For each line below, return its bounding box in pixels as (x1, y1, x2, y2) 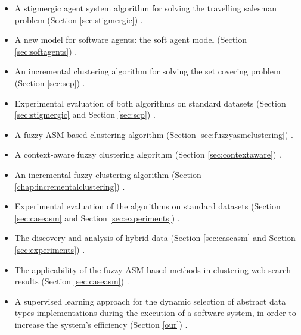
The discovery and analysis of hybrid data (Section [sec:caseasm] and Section (14, 231, 296, 244)
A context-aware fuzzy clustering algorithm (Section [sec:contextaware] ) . (14, 148, 281, 161)
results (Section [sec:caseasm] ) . (14, 275, 129, 287)
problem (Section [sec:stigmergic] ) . (14, 13, 143, 26)
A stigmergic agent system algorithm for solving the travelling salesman (14, 2, 277, 14)
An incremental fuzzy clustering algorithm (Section (14, 168, 201, 180)
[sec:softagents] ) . (14, 45, 77, 57)
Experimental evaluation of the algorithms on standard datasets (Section (14, 200, 281, 212)
